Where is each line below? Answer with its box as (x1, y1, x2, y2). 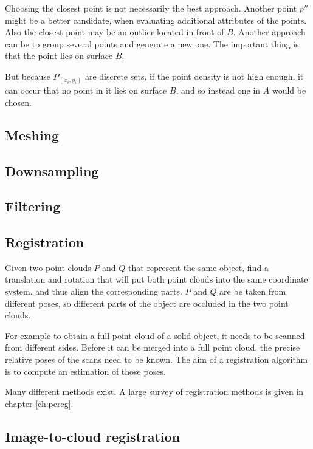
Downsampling (5, 161, 99, 180)
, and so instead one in (176, 84, 261, 97)
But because (5, 69, 50, 82)
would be (272, 84, 306, 97)
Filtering (5, 197, 61, 216)
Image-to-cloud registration (5, 427, 181, 445)
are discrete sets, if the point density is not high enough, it (84, 69, 304, 82)
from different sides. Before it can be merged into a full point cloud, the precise (5, 341, 300, 354)
